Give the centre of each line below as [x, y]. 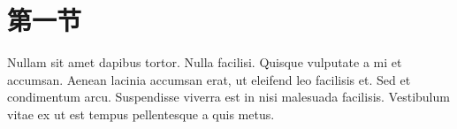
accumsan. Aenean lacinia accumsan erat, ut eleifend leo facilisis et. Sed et [209, 79]
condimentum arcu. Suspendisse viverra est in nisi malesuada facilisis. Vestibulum [228, 97]
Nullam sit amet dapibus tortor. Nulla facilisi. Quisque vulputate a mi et [205, 62]
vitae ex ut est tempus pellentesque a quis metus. [141, 114]
